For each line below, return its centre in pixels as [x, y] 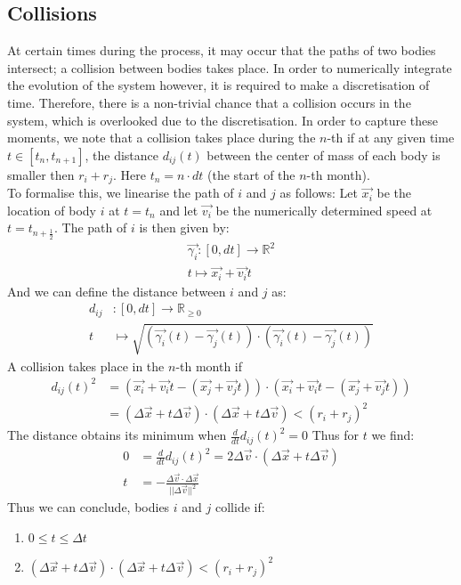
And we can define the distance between [117, 291]
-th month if [209, 366]
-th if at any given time [391, 138]
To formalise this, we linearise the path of [121, 193]
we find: [393, 435]
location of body [52, 210]
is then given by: [184, 227]
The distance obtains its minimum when [117, 435]
